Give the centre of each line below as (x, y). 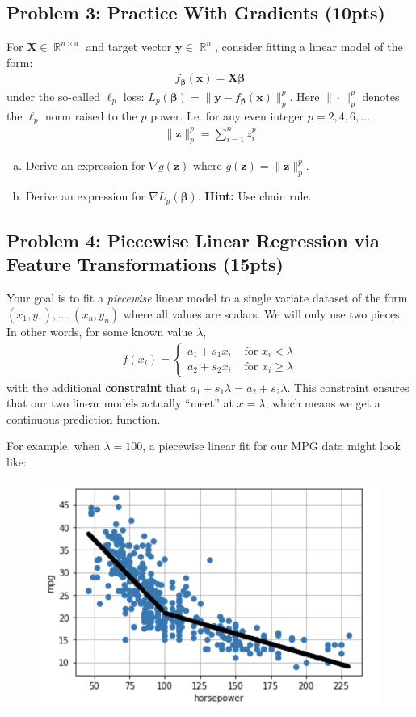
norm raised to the (91, 115)
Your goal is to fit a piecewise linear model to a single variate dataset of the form (207, 298)
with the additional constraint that (97, 387)
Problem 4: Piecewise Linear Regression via (193, 240)
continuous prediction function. (84, 418)
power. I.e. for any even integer (227, 115)
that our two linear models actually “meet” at (120, 403)
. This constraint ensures (348, 387)
